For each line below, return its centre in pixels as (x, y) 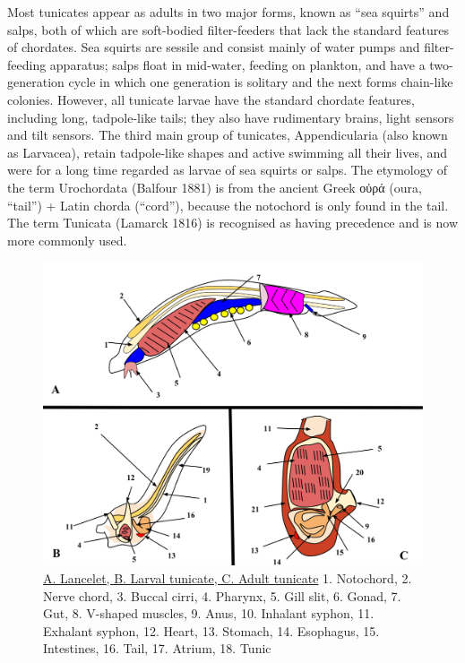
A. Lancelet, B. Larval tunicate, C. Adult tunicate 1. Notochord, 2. (228, 578)
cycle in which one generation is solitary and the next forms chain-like (261, 82)
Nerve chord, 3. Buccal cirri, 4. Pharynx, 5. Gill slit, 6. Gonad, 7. (222, 595)
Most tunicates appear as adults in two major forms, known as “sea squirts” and (228, 12)
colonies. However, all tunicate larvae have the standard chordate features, (211, 99)
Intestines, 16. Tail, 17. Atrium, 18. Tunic (157, 648)
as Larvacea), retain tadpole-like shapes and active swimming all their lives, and (228, 152)
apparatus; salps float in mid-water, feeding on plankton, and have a (237, 64)
